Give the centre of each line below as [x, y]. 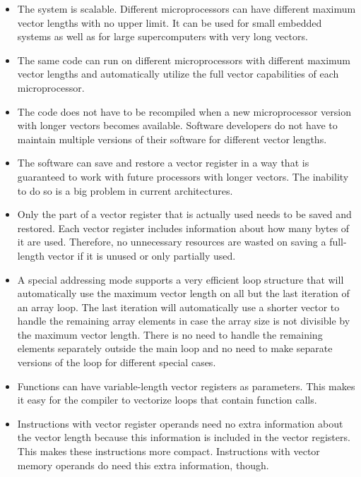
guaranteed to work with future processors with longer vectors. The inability [183, 176]
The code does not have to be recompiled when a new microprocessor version [184, 111]
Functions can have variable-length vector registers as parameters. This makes [186, 386]
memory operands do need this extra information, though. [143, 465]
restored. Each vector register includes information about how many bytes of [183, 228]
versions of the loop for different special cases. [117, 362]
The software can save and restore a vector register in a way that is [163, 163]
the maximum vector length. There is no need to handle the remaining [170, 334]
